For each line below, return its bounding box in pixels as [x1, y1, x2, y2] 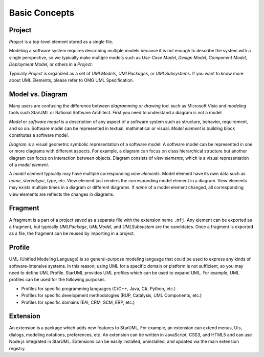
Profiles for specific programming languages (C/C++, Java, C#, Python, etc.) [21, 286, 176, 292]
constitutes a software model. [9, 132, 69, 138]
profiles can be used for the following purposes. [9, 276, 106, 283]
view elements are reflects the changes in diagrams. [9, 191, 114, 197]
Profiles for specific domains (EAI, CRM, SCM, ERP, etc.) [21, 299, 135, 305]
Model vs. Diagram [9, 90, 68, 98]
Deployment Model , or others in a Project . [9, 62, 93, 67]
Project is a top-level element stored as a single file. [9, 39, 113, 45]
